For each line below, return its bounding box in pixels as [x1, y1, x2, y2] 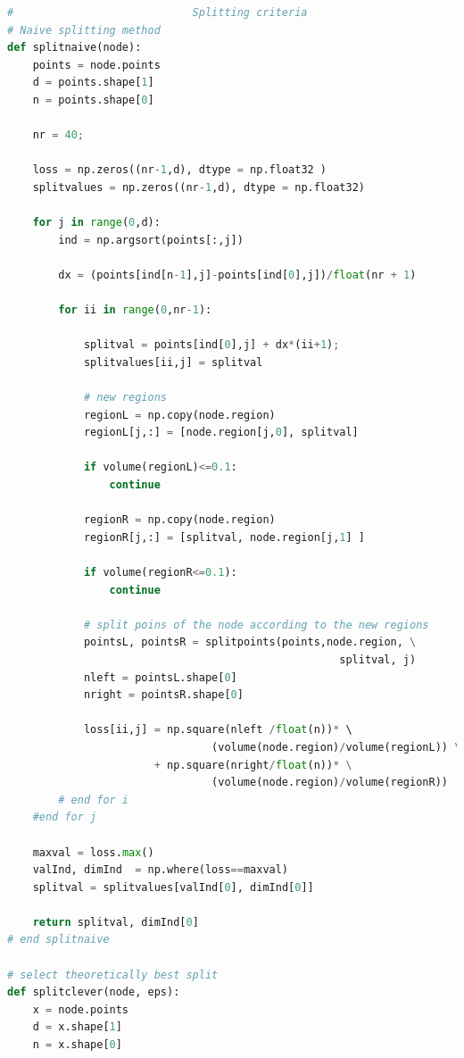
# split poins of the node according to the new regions [83, 618, 429, 631]
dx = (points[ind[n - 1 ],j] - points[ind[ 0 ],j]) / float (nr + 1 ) [58, 268, 417, 281]
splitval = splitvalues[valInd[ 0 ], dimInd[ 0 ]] [32, 880, 314, 894]
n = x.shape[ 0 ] [32, 1038, 122, 1052]
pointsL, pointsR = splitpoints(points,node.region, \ [83, 636, 417, 649]
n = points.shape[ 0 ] [32, 93, 154, 106]
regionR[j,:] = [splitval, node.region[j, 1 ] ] [83, 530, 365, 544]
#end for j [32, 811, 97, 824]
